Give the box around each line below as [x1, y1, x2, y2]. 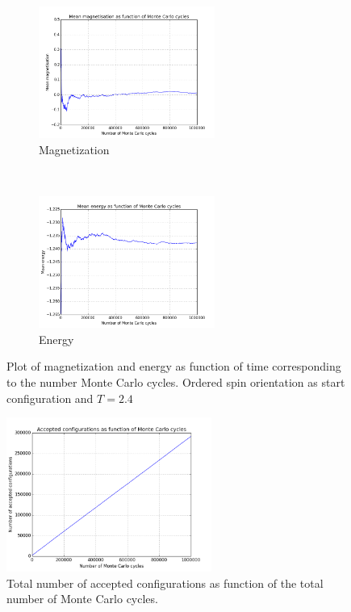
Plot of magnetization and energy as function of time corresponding [6, 358, 341, 375]
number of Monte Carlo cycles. [6, 590, 158, 607]
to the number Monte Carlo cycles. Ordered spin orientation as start [6, 373, 345, 390]
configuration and [6, 389, 94, 406]
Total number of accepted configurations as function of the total [6, 574, 324, 591]
